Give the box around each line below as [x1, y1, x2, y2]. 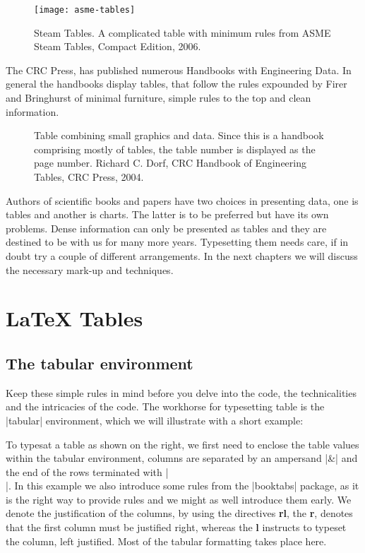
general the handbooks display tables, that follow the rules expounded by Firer [6, 76, 347, 91]
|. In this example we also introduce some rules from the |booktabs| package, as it [6, 478, 359, 493]
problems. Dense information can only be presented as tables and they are [6, 220, 327, 235]
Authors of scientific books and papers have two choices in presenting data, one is [6, 193, 359, 208]
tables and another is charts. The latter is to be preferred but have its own [6, 207, 329, 222]
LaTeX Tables [6, 304, 143, 333]
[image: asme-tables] [34, 5, 136, 15]
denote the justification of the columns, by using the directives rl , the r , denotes [6, 506, 353, 521]
